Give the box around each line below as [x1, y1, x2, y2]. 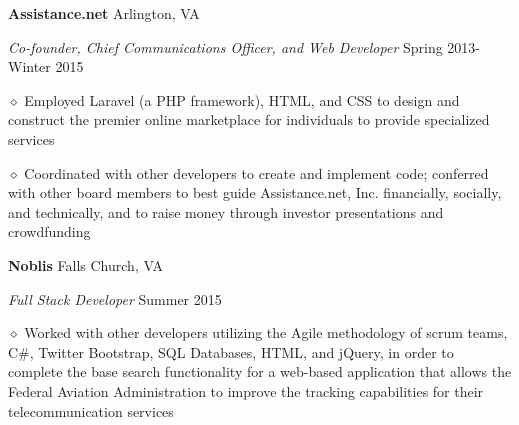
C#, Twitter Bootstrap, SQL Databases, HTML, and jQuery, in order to [8, 341, 454, 362]
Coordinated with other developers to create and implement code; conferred [24, 162, 489, 183]
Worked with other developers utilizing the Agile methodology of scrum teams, [24, 322, 508, 343]
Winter [8, 56, 51, 77]
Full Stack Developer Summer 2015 [8, 288, 222, 309]
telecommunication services [8, 400, 174, 421]
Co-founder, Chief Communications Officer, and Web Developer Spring [8, 36, 443, 57]
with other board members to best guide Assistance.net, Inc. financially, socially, [8, 182, 502, 203]
